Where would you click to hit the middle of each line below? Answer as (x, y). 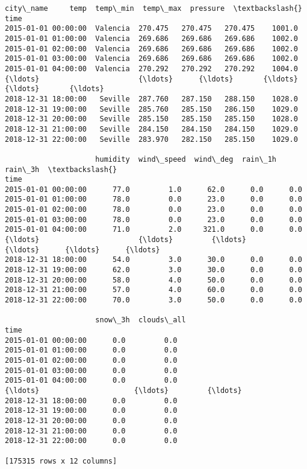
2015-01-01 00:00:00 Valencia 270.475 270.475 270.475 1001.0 (151, 29)
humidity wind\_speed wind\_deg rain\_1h (186, 159)
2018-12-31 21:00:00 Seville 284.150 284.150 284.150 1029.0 (151, 129)
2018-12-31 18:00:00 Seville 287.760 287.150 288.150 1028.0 (151, 99)
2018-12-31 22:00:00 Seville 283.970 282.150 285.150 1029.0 (151, 139)
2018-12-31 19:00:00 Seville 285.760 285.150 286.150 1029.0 (151, 109)
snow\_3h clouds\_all (141, 320)
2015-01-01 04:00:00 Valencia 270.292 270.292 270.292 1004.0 (151, 69)
